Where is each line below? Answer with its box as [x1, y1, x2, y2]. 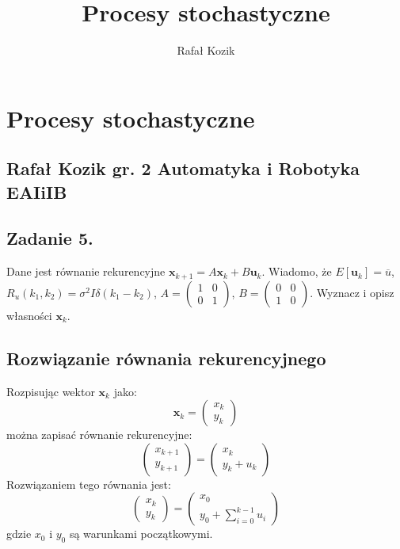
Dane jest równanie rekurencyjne [6, 263, 166, 280]
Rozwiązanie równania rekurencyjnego [6, 345, 326, 370]
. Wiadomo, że [261, 263, 332, 280]
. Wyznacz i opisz [310, 284, 394, 300]
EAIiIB [6, 179, 67, 204]
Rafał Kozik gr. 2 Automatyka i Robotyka [6, 156, 360, 181]
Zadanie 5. [6, 226, 93, 250]
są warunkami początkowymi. [69, 525, 213, 542]
